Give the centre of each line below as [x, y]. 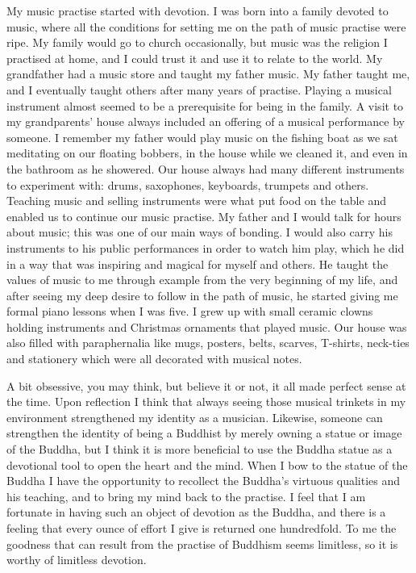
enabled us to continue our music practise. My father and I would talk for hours [204, 216]
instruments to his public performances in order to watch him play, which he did [206, 247]
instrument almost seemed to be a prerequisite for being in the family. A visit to [205, 105]
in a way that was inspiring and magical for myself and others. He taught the [198, 263]
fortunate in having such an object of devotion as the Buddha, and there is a [196, 512]
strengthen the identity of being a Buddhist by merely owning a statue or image [204, 433]
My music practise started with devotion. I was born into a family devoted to [198, 10]
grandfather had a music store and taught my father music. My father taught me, [208, 74]
